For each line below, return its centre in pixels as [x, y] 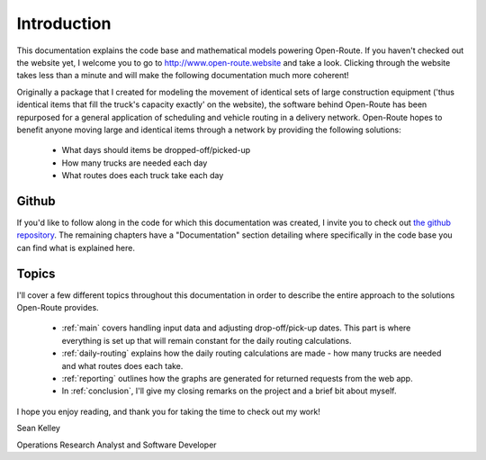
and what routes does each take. [122, 365]
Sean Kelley [38, 428]
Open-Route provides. [58, 308]
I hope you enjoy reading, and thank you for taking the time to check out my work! [169, 411]
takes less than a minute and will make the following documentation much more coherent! [183, 76]
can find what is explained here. [76, 248]
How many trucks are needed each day [135, 163]
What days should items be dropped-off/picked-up [156, 150]
